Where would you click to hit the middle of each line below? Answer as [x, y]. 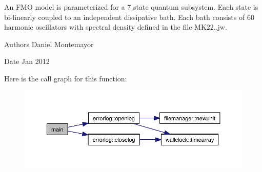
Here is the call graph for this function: [66, 78]
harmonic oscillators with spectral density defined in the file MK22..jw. [116, 27]
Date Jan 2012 [27, 61]
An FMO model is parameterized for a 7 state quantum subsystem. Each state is [131, 7]
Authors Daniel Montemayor [49, 44]
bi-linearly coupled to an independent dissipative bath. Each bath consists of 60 [129, 17]
